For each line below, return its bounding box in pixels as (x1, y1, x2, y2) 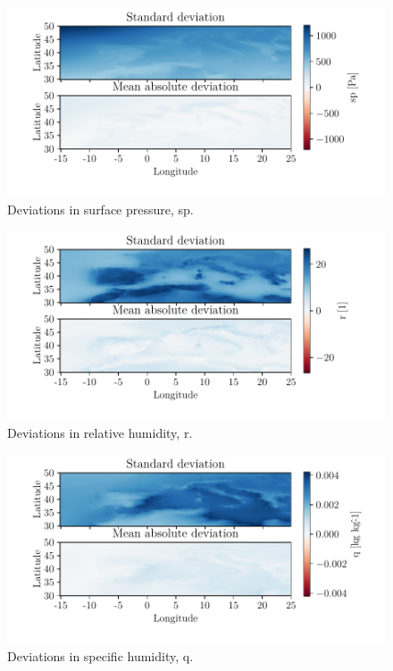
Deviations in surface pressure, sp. (7, 199, 194, 218)
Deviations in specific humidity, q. (7, 646, 194, 665)
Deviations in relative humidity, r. (7, 423, 193, 441)
